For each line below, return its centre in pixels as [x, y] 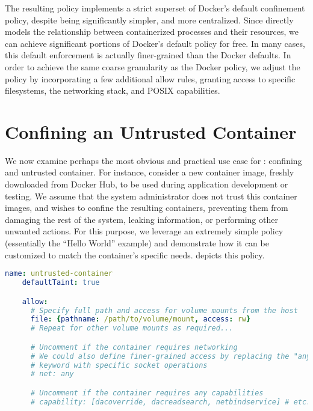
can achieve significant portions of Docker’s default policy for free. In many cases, [155, 43]
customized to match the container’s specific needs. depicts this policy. [135, 254]
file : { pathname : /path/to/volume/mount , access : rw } [141, 319]
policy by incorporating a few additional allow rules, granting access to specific [150, 78]
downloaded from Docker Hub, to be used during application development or [147, 184]
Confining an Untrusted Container [151, 131]
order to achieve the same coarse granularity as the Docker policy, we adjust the [153, 66]
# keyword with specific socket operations [119, 365]
